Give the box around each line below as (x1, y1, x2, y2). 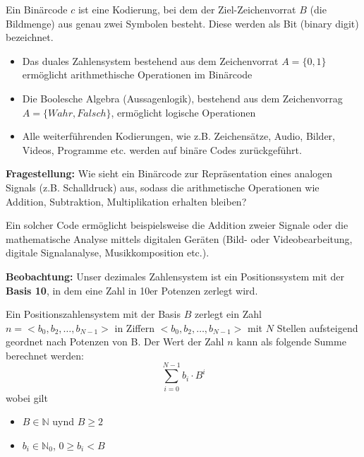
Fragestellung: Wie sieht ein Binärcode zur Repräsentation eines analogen (6, 166, 333, 181)
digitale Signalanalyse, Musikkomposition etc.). (6, 245, 210, 260)
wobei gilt (6, 390, 48, 405)
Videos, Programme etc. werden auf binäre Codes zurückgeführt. (22, 142, 302, 157)
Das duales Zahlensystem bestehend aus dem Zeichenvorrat (22, 53, 279, 68)
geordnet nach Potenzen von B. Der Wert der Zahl (6, 334, 224, 349)
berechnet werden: (6, 348, 84, 362)
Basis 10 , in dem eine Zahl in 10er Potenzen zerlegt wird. (6, 283, 258, 297)
